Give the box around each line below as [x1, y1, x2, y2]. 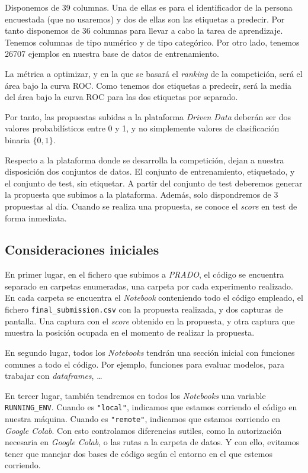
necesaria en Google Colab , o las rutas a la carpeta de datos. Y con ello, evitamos [5, 436, 300, 448]
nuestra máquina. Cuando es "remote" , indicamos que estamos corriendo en [5, 412, 280, 424]
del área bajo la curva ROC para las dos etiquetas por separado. [5, 91, 238, 103]
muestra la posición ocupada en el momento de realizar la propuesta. [5, 326, 255, 339]
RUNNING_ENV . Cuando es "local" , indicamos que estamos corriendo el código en [5, 401, 297, 413]
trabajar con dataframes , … [5, 369, 102, 382]
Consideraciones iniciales [5, 240, 159, 259]
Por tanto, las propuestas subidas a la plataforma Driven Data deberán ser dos [5, 110, 291, 123]
